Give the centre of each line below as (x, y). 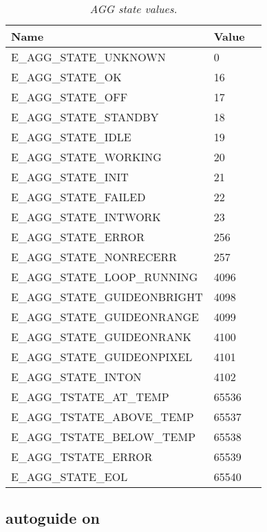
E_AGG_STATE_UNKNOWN (88, 57)
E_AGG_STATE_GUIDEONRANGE (105, 317)
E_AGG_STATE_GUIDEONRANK (101, 337)
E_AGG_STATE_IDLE (71, 137)
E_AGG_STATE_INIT (70, 177)
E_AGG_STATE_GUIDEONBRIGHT (107, 297)
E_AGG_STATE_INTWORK (86, 217)
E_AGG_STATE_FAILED (78, 197)
